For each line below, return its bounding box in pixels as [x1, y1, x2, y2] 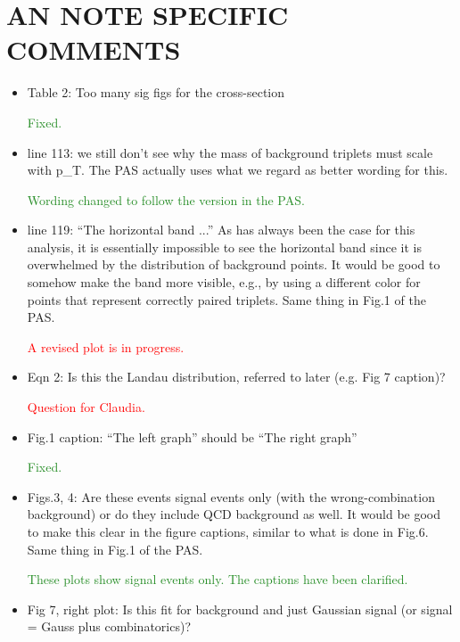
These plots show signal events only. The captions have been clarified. [27, 570, 408, 588]
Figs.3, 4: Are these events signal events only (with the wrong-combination [27, 487, 435, 506]
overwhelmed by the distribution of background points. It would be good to [27, 255, 440, 274]
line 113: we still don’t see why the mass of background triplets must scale [27, 143, 433, 161]
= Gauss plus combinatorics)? [27, 617, 192, 636]
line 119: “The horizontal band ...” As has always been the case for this [27, 220, 415, 239]
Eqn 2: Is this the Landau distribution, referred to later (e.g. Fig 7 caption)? [27, 367, 446, 386]
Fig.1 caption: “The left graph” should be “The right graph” [27, 427, 357, 446]
